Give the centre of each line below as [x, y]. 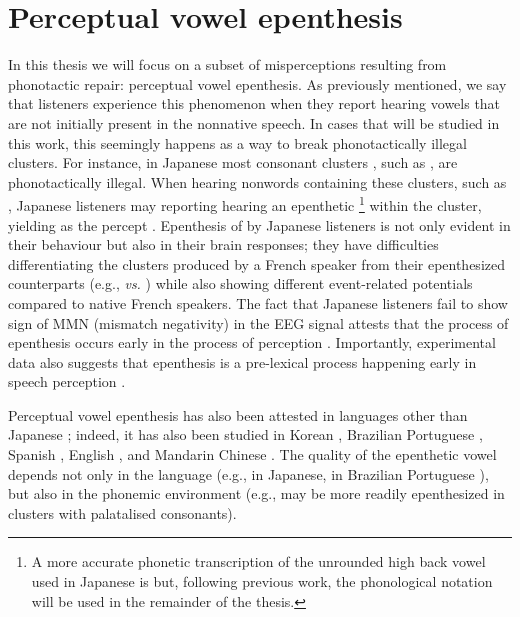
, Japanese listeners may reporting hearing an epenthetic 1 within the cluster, [245, 203]
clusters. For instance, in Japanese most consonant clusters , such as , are [233, 162]
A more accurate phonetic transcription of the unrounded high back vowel [258, 561]
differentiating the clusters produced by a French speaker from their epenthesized [256, 263]
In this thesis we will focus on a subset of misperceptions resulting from [227, 64]
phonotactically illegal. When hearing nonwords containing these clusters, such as [257, 181]
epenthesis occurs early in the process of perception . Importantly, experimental [252, 342]
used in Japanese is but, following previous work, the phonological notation [262, 581]
